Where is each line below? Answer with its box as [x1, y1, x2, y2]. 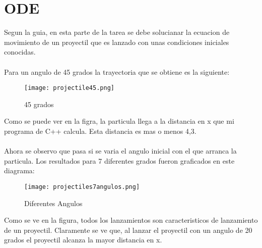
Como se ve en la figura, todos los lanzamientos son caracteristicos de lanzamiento [4, 215, 258, 225]
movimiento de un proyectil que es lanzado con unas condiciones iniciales [4, 36, 229, 47]
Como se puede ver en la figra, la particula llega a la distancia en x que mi [4, 116, 234, 126]
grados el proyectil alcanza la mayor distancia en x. [4, 234, 162, 245]
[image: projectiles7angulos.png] [24, 183, 140, 190]
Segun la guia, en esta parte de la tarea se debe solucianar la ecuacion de [4, 27, 230, 37]
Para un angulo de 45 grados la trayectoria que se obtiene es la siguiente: [4, 66, 230, 77]
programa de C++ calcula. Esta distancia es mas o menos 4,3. [4, 125, 196, 136]
